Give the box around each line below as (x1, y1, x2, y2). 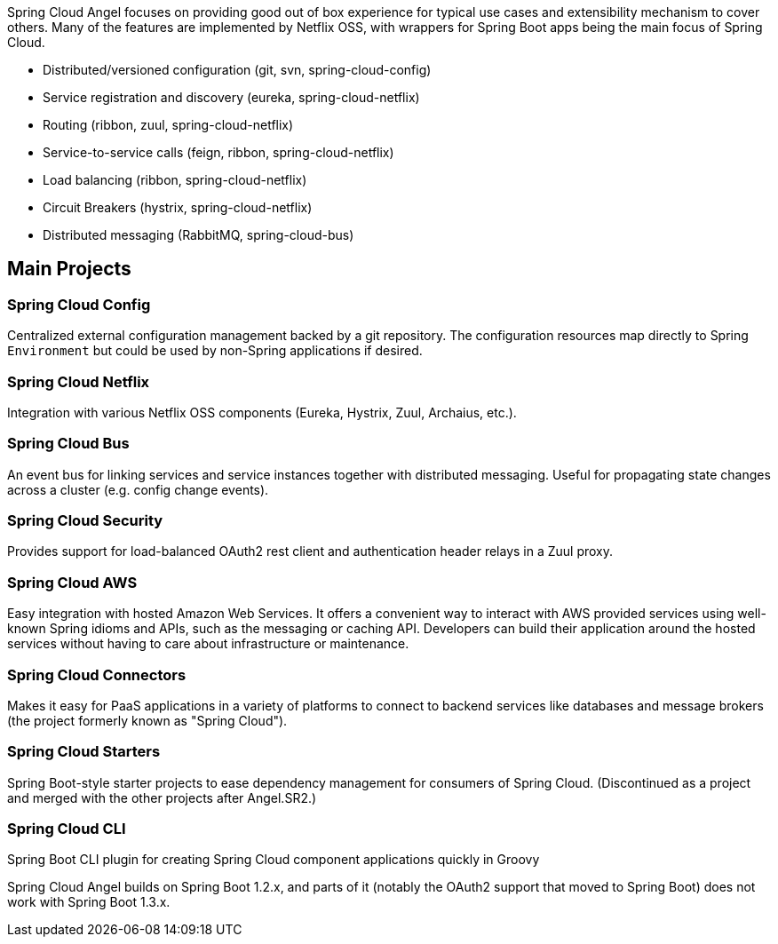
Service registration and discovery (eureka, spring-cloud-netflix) (43, 90, 420, 105)
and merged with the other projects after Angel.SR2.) (7, 789, 317, 805)
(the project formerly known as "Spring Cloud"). (7, 712, 288, 728)
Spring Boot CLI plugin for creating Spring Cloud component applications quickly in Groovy (7, 852, 540, 868)
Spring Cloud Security (7, 512, 163, 530)
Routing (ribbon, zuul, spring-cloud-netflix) (43, 117, 294, 132)
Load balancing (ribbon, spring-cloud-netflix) (43, 172, 307, 187)
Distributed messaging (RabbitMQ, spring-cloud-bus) (43, 227, 354, 242)
